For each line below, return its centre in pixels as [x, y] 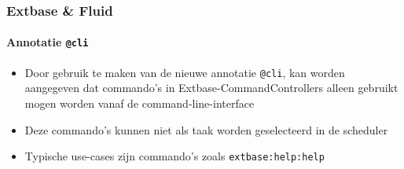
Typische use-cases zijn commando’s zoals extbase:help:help [174, 156]
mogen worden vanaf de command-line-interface [140, 103]
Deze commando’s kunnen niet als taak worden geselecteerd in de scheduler [206, 129]
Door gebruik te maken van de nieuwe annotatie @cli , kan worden [185, 72]
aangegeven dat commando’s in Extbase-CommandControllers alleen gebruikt [211, 88]
